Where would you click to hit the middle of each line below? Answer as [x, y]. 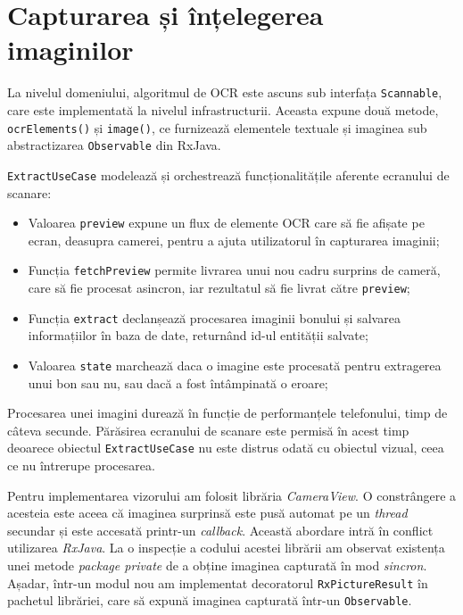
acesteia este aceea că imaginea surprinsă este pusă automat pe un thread [207, 513]
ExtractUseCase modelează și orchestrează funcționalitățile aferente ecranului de [228, 175]
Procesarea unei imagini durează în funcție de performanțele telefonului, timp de [227, 413]
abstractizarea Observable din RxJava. [114, 145]
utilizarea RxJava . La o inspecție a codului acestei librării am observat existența [226, 548]
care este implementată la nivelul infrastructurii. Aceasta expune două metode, [223, 109]
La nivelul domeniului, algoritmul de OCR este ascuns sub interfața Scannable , [225, 92]
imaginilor [70, 50]
